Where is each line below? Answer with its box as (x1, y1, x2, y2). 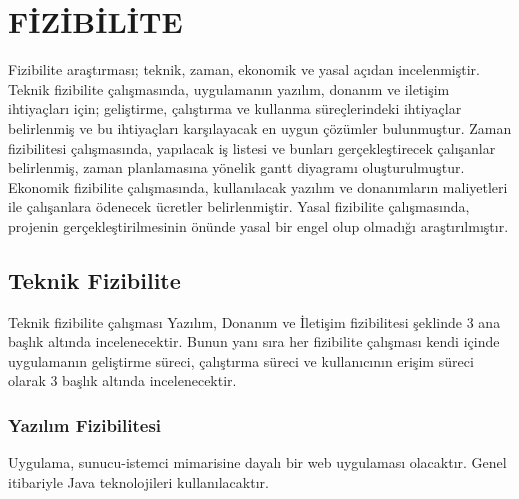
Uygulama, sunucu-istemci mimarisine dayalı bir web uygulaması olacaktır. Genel (8, 452, 507, 473)
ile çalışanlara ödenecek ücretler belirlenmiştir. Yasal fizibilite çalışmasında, (8, 196, 470, 217)
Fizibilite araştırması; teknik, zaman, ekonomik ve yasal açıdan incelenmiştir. (8, 59, 480, 80)
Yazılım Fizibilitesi (8, 412, 162, 437)
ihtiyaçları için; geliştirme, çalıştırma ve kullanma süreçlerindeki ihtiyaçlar (8, 98, 462, 119)
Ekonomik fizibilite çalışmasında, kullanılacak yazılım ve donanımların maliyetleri (8, 176, 508, 197)
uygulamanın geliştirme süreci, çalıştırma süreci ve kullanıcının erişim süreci (8, 350, 474, 371)
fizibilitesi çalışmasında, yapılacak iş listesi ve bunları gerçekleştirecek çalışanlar (8, 137, 496, 158)
